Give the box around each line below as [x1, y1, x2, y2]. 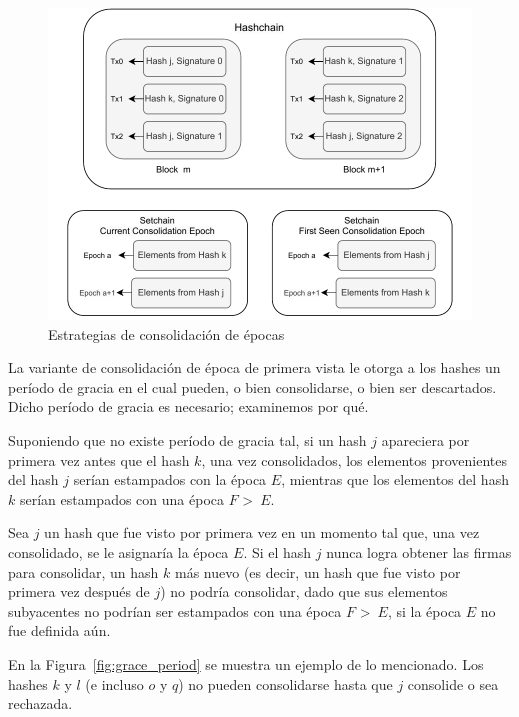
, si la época [387, 600, 462, 621]
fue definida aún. [8, 620, 111, 641]
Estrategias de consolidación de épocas [48, 323, 285, 344]
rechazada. [8, 693, 73, 714]
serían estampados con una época [19, 488, 224, 509]
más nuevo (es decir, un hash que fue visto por [175, 561, 461, 582]
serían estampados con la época [73, 469, 267, 490]
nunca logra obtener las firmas [326, 541, 512, 562]
